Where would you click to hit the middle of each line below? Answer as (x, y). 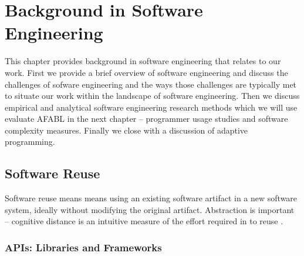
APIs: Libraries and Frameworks (83, 247)
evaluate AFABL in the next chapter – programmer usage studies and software (146, 119)
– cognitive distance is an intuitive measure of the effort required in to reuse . (144, 221)
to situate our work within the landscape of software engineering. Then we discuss (152, 96)
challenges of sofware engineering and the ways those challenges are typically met (151, 84)
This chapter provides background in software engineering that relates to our (143, 61)
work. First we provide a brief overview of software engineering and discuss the (146, 72)
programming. (30, 142)
